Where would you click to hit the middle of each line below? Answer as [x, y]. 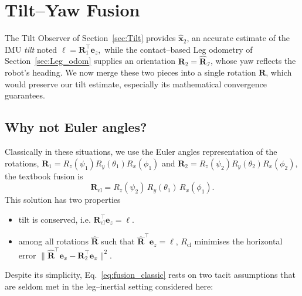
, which [279, 72]
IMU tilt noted [31, 49]
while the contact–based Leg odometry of [179, 49]
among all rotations [53, 241]
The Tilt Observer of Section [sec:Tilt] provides [90, 38]
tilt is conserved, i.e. [55, 219]
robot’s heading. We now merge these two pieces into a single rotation [130, 72]
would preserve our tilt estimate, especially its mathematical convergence [136, 84]
